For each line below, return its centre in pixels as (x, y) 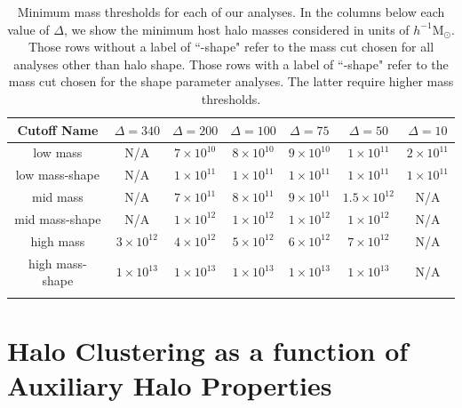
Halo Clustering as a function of (208, 350)
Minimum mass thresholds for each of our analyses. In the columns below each (231, 12)
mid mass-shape (58, 218)
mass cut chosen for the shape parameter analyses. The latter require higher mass (231, 81)
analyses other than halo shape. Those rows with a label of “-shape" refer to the (231, 64)
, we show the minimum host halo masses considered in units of (236, 29)
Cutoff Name (58, 129)
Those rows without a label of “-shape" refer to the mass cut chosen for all (231, 47)
